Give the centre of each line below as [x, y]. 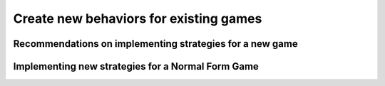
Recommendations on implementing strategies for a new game [156, 44]
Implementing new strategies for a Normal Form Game [136, 66]
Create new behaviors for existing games [138, 18]
